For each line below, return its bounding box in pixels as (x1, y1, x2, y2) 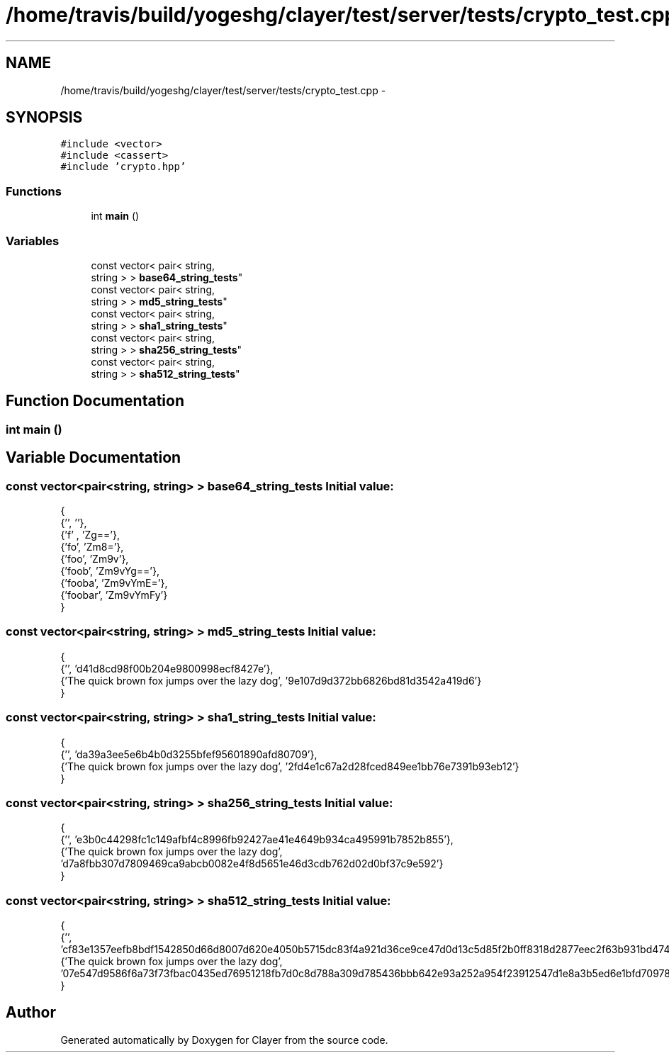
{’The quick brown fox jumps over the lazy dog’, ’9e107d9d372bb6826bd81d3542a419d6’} (60, 674, 482, 687)
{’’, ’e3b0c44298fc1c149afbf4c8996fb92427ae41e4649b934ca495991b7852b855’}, (60, 833, 454, 846)
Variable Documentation (6, 449, 181, 467)
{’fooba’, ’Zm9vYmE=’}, (60, 577, 168, 589)
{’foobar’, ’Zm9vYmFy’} (60, 589, 168, 601)
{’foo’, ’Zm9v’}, (60, 553, 129, 565)
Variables (6, 233, 60, 248)
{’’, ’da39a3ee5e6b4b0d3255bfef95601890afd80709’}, (60, 748, 317, 760)
